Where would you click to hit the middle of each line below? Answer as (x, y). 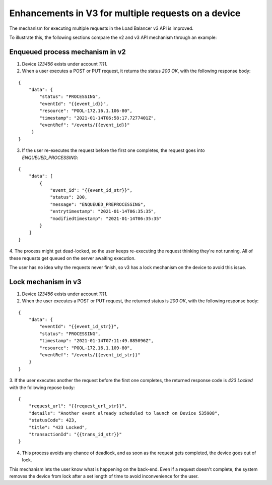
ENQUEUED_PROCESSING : (50, 157)
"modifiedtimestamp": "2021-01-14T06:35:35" (106, 219)
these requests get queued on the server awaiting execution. (73, 258)
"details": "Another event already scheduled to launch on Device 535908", (124, 413)
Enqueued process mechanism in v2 (67, 52)
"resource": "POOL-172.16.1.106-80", (86, 111)
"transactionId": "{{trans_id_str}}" (75, 434)
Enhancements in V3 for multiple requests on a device (125, 13)
